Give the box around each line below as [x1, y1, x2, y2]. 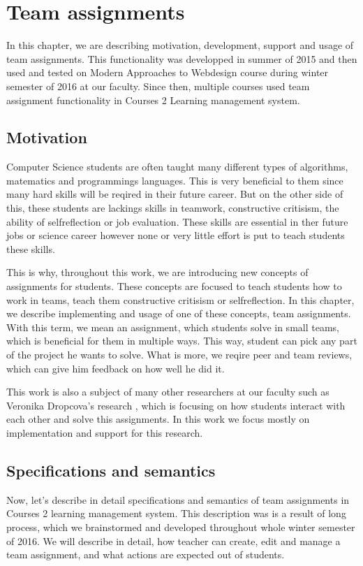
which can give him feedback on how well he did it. [6, 361, 225, 375]
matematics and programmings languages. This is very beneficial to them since [6, 173, 343, 187]
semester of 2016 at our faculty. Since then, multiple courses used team [6, 78, 310, 93]
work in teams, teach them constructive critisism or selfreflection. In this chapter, [6, 292, 355, 307]
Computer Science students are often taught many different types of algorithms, [6, 159, 348, 174]
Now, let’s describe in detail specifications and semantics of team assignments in [6, 492, 350, 507]
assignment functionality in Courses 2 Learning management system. [6, 92, 300, 107]
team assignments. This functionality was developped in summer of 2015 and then [6, 51, 357, 66]
